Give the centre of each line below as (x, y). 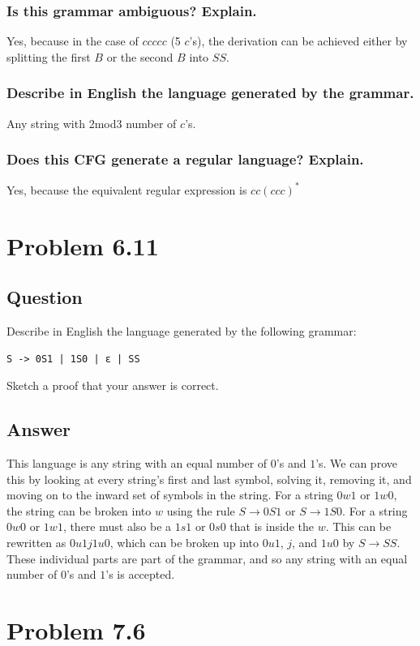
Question (45, 297)
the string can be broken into (79, 510)
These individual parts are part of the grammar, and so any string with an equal (207, 558)
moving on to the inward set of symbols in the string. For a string (170, 495)
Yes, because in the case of (73, 41)
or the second (140, 56)
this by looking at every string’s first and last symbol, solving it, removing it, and (209, 479)
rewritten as (36, 543)
